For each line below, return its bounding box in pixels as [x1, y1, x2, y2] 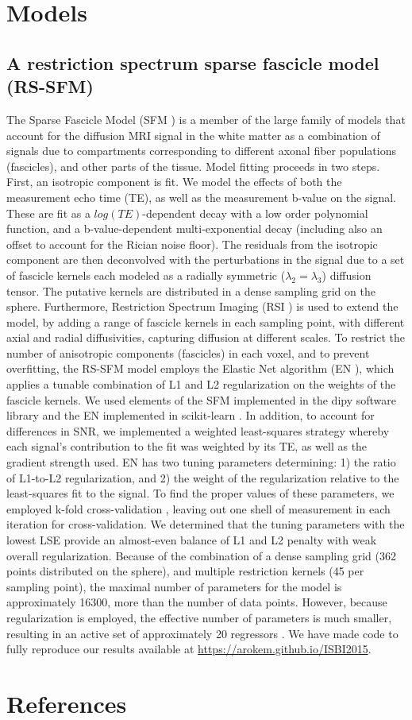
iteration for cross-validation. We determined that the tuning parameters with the [6, 516, 405, 532]
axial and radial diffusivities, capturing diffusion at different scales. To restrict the [6, 329, 405, 346]
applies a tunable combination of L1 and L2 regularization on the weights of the [6, 376, 396, 393]
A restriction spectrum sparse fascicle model [6, 50, 379, 75]
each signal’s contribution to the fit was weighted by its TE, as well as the [6, 438, 368, 455]
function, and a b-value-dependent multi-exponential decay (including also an [6, 220, 383, 237]
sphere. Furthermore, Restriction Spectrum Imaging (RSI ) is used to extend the [6, 298, 399, 315]
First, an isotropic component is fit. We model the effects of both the [6, 173, 342, 190]
